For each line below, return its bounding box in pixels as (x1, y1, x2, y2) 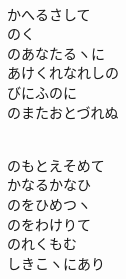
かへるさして (7, 3, 91, 24)
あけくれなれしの (7, 62, 119, 83)
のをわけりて (7, 213, 91, 234)
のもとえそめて (7, 154, 105, 175)
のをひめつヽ (7, 193, 91, 214)
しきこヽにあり (7, 252, 105, 273)
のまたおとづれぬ (7, 101, 119, 122)
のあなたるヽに (7, 42, 105, 63)
